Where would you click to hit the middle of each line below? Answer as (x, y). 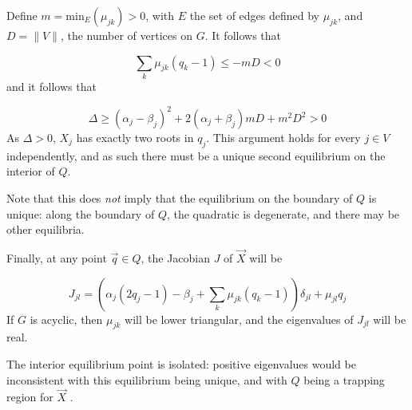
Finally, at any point (57, 258)
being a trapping (344, 379)
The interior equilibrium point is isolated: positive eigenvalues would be (181, 363)
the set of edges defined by (254, 15)
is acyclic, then (66, 319)
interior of (31, 171)
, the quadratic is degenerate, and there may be (283, 213)
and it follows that (51, 86)
